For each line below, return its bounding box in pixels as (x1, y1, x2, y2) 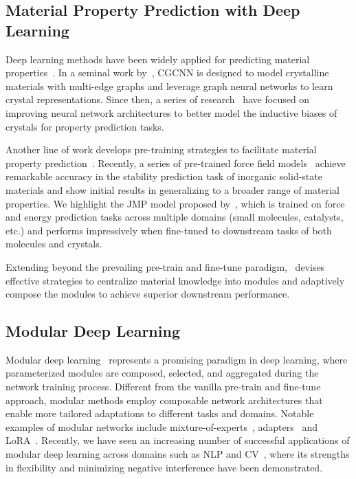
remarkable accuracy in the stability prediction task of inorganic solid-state (5, 169, 322, 183)
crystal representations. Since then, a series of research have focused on (5, 92, 310, 107)
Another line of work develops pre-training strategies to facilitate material (5, 142, 317, 157)
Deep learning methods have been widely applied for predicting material (5, 52, 310, 66)
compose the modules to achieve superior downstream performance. (5, 287, 290, 301)
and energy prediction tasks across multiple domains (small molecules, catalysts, (5, 210, 344, 224)
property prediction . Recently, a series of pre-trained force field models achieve (5, 155, 346, 170)
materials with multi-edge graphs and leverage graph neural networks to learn (5, 78, 333, 93)
